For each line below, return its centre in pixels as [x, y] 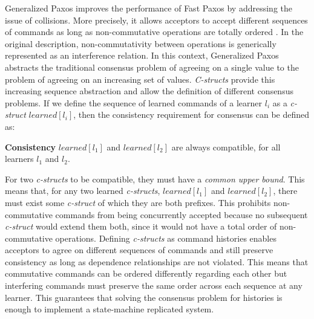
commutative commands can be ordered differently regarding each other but [146, 273]
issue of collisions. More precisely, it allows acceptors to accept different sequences [156, 20]
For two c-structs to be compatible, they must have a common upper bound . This [155, 179]
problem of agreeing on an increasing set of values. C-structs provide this [140, 79]
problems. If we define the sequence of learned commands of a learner [134, 102]
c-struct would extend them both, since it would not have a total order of [141, 226]
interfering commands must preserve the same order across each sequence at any [154, 285]
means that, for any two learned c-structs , [83, 191]
